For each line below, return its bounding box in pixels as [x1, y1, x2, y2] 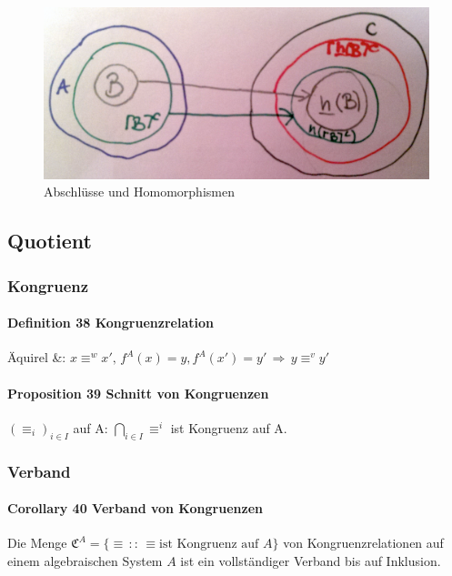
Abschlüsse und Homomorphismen [44, 182, 235, 201]
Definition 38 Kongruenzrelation [7, 313, 214, 332]
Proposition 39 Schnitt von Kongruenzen [7, 383, 269, 402]
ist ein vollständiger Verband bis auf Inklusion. [180, 551, 441, 570]
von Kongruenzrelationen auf [283, 533, 444, 552]
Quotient [7, 227, 92, 255]
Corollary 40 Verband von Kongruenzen [7, 499, 263, 518]
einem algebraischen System [7, 551, 163, 570]
